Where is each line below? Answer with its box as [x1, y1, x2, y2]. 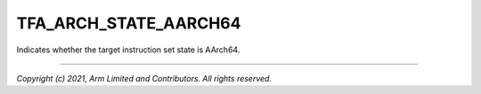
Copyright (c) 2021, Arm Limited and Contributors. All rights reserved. [16, 73, 272, 83]
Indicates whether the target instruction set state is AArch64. [16, 44, 240, 55]
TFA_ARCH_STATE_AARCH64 [16, 13, 241, 33]
